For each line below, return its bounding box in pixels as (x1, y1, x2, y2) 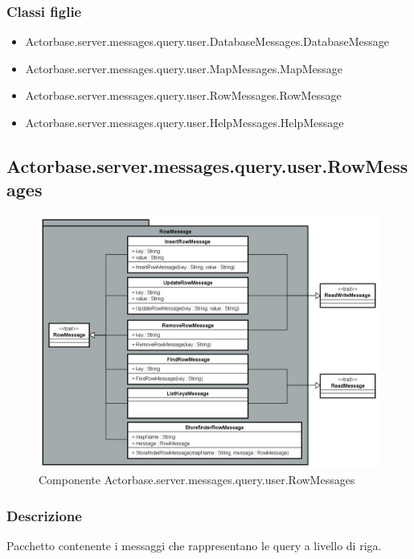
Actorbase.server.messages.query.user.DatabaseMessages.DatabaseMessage (25, 33, 390, 50)
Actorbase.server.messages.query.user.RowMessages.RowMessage (25, 87, 342, 104)
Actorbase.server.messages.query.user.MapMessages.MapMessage (25, 60, 342, 76)
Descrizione (6, 505, 82, 525)
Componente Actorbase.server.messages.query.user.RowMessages (39, 471, 355, 488)
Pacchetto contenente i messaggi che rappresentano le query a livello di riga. (6, 537, 382, 554)
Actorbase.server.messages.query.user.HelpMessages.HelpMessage (25, 114, 344, 130)
